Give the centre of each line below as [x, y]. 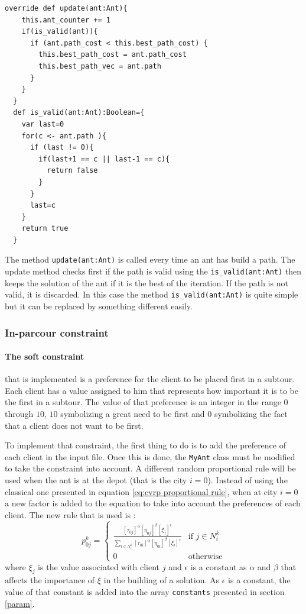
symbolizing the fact [251, 414]
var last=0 [43, 124]
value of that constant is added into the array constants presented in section [145, 591]
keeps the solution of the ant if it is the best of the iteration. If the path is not [147, 282]
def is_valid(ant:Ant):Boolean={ [79, 113]
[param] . [20, 603]
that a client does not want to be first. [74, 425]
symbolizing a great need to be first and [133, 414]
